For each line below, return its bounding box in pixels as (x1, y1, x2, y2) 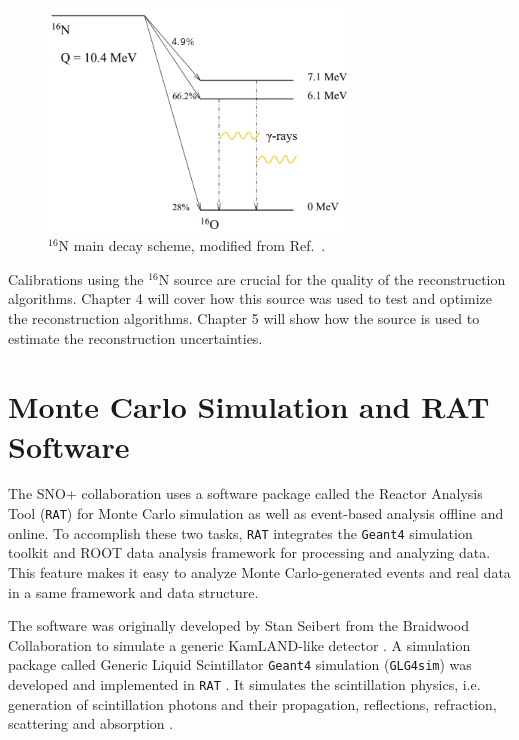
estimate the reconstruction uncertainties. (8, 327, 263, 348)
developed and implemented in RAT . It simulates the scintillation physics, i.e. (8, 673, 481, 694)
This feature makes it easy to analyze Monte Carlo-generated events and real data (8, 561, 511, 582)
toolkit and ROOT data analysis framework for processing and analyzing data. (8, 542, 491, 563)
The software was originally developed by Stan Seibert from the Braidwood (8, 615, 470, 636)
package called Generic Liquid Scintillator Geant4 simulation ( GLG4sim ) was (8, 654, 472, 675)
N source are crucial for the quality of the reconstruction (158, 268, 506, 289)
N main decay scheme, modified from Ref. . (58, 235, 326, 256)
